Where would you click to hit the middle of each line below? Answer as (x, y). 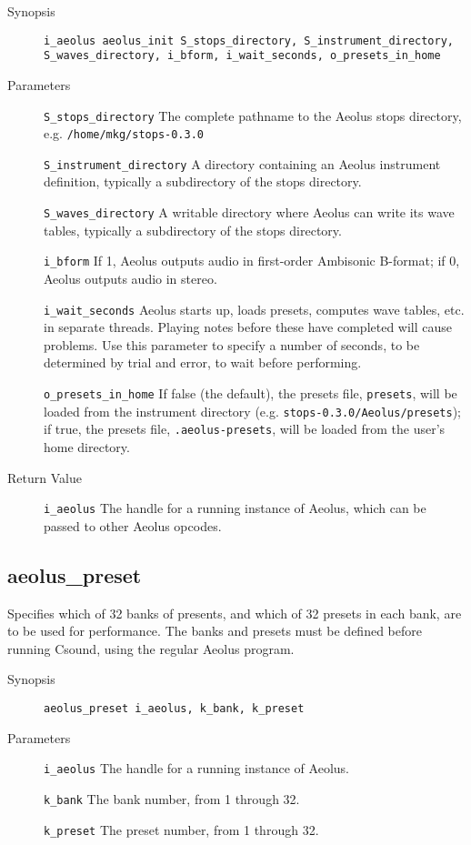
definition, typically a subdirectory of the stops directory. (203, 181)
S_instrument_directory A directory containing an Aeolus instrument (242, 163)
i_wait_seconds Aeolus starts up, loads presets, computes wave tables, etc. (254, 309)
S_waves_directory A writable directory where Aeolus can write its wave (249, 212)
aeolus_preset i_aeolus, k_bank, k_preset (174, 708)
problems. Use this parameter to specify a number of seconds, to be (232, 344)
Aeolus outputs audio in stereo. (130, 278)
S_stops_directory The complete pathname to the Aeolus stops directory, (253, 115)
